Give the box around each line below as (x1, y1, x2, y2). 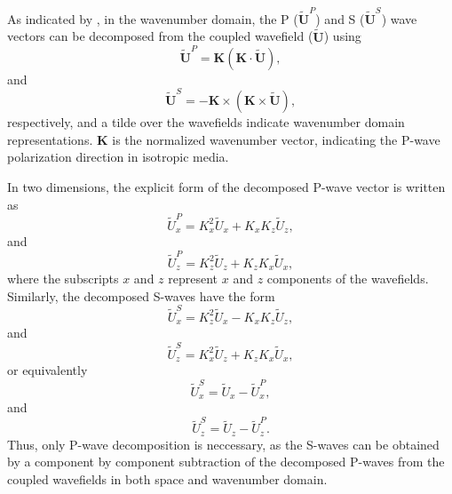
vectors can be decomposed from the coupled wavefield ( (7, 27, 313, 45)
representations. (7, 130, 93, 148)
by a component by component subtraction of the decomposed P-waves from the (7, 452, 445, 471)
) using (323, 27, 361, 45)
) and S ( (315, 9, 365, 28)
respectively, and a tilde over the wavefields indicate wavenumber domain (7, 113, 405, 131)
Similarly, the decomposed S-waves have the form (7, 286, 275, 305)
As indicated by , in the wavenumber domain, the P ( (7, 9, 298, 28)
